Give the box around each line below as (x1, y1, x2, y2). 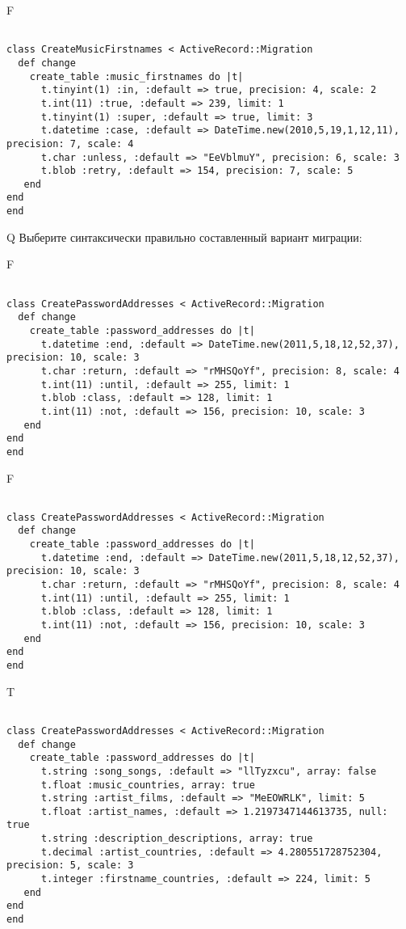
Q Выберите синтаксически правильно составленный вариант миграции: (6, 228, 362, 245)
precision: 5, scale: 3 (6, 859, 134, 872)
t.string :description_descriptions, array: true (40, 833, 313, 845)
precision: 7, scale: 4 (6, 137, 134, 150)
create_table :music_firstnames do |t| (29, 70, 244, 82)
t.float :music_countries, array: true (40, 779, 255, 791)
